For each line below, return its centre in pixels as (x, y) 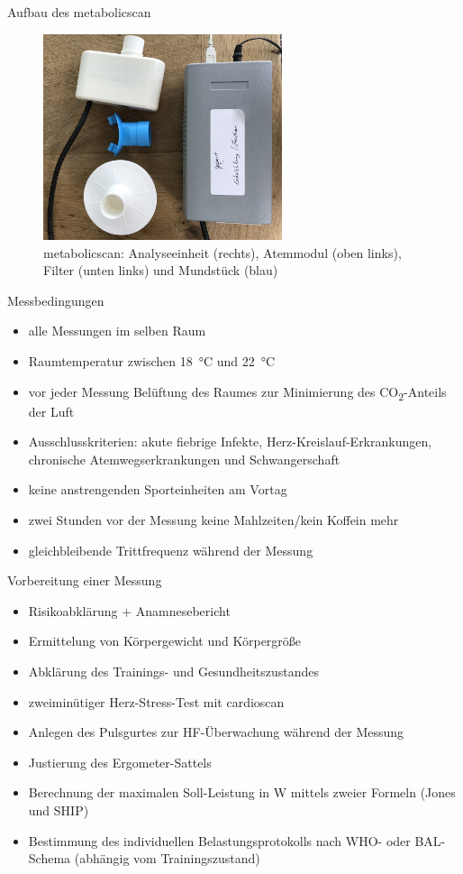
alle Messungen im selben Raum (117, 331)
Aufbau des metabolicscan (79, 12)
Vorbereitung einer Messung (85, 580)
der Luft (51, 411)
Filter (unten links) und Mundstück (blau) (161, 270)
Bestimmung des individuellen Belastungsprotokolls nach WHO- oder (219, 840)
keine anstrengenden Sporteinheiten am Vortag (158, 489)
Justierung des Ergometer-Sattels (120, 762)
